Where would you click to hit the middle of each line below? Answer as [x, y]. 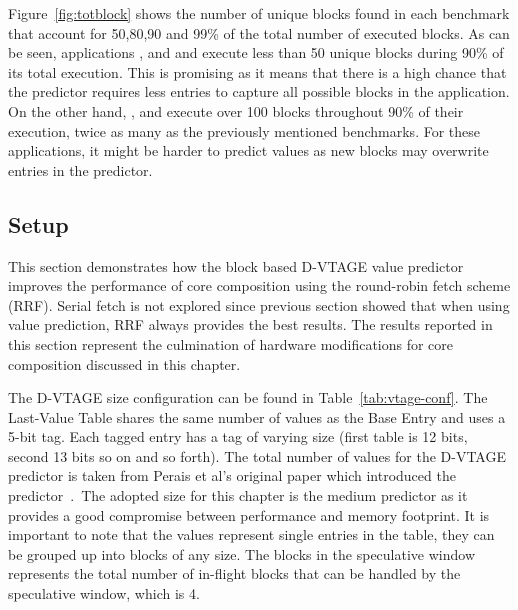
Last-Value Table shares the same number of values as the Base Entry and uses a [257, 416]
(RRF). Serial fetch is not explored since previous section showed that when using [259, 304]
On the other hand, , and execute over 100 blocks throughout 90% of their [236, 110]
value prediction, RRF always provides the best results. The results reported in [250, 324]
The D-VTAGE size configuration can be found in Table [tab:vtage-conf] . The [248, 397]
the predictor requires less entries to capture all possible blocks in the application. [259, 91]
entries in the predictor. [80, 169]
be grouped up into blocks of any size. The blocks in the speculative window [242, 553]
